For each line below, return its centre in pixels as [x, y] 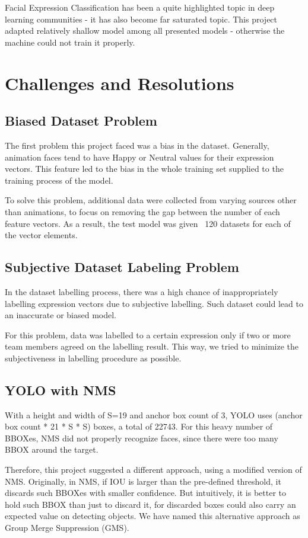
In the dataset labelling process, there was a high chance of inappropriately [142, 291]
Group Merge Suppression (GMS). [67, 528]
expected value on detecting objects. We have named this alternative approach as [153, 516]
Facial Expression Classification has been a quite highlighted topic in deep [140, 7]
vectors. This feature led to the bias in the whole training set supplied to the [144, 169]
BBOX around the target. [52, 449]
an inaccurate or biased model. [61, 315]
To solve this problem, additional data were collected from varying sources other [151, 200]
